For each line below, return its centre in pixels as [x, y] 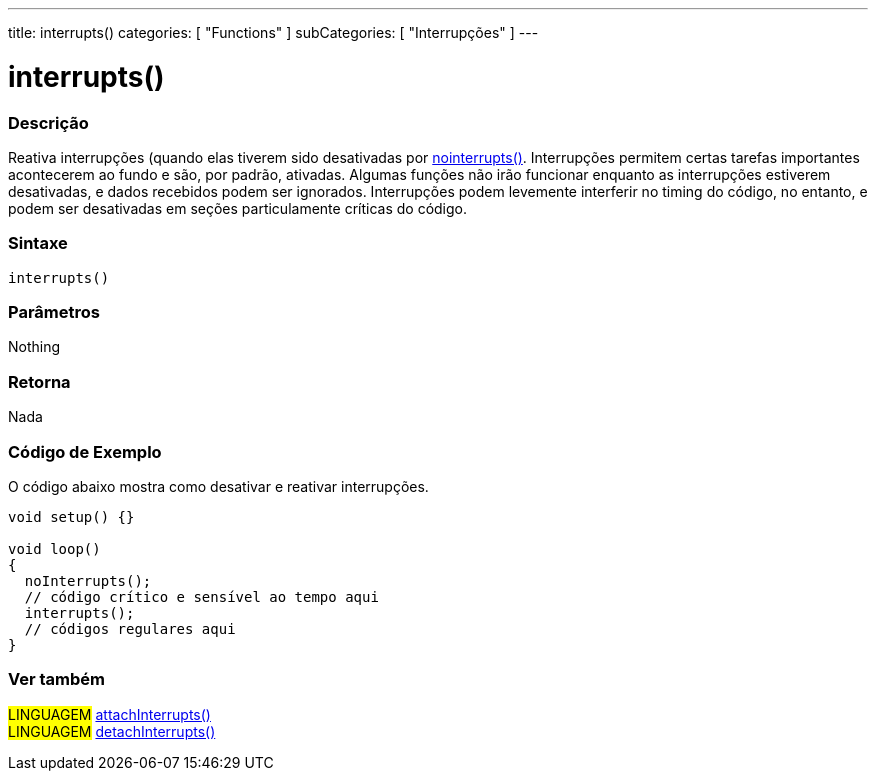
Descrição [48, 122]
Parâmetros [54, 312]
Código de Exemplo [85, 451]
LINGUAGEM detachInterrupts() [112, 731]
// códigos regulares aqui [130, 628]
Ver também [56, 679]
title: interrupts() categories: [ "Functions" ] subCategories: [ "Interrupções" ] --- [273, 32]
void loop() [54, 548]
